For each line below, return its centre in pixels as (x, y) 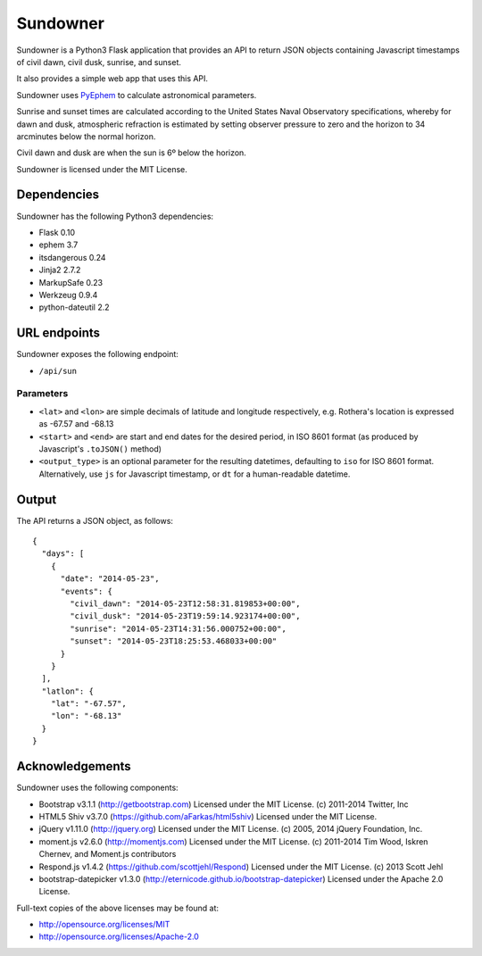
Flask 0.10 (57, 232)
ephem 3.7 (58, 245)
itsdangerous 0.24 (72, 257)
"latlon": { (67, 691)
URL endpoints (58, 333)
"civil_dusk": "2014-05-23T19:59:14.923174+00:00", (185, 616)
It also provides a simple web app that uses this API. (112, 79)
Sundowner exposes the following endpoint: (97, 354)
